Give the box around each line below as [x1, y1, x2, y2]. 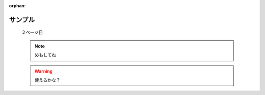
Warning [34, 68, 53, 74]
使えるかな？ [34, 77, 61, 83]
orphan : [9, 3, 26, 8]
